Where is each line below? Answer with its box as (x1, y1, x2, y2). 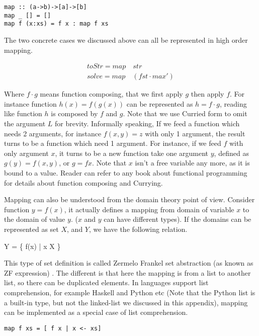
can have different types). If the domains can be (104, 214, 251, 224)
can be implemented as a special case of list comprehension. (4, 307, 188, 317)
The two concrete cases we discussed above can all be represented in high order (4, 34, 248, 45)
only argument (4, 147, 49, 158)
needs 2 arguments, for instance (4, 128, 102, 138)
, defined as (214, 147, 249, 158)
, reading (219, 98, 247, 109)
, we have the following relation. (89, 223, 188, 234)
